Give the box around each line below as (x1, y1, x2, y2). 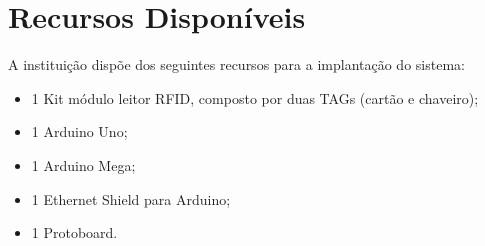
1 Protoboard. (31, 222, 118, 243)
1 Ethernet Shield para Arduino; (31, 188, 231, 209)
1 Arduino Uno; (31, 121, 128, 142)
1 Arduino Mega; (31, 154, 136, 175)
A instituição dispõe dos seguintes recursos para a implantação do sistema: (8, 54, 465, 75)
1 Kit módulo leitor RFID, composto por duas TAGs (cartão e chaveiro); (31, 87, 479, 108)
